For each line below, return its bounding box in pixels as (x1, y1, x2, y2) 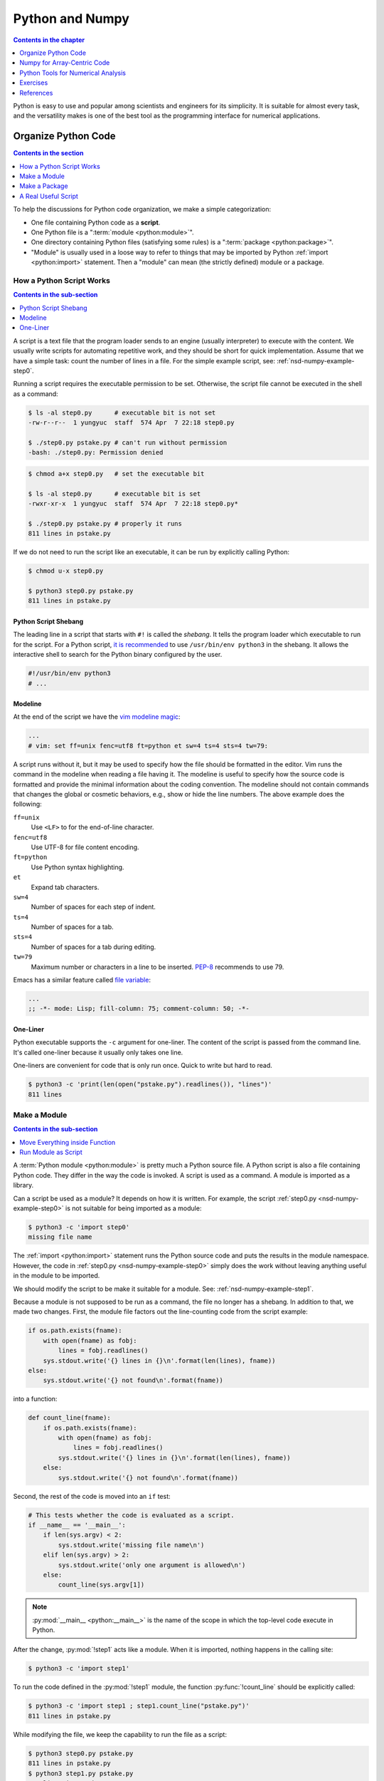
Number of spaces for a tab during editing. (31, 943, 156, 951)
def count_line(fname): (28, 1414, 112, 1422)
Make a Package (19, 182, 68, 190)
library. (13, 1181, 34, 1190)
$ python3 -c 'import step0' (28, 1223, 130, 1232)
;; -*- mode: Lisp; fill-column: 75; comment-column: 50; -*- (28, 1004, 250, 1013)
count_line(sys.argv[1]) (58, 1581, 145, 1589)
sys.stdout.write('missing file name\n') (58, 1541, 205, 1549)
